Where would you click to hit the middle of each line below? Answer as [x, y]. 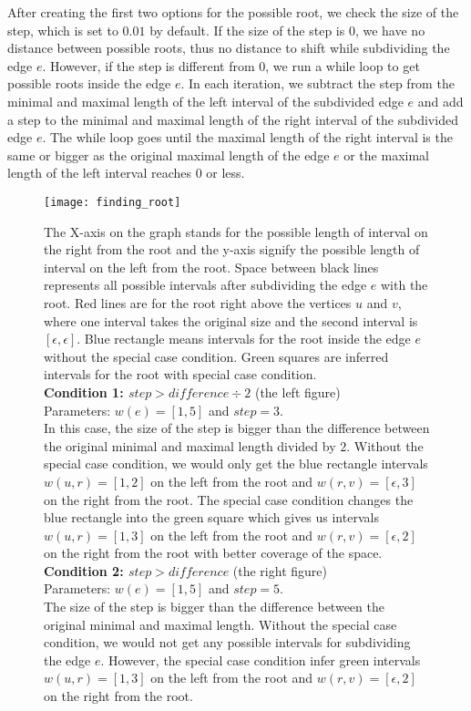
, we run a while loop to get [343, 65]
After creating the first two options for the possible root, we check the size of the [233, 12]
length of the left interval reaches [99, 173]
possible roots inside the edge [89, 83]
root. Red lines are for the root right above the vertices [198, 302]
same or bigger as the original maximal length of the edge [169, 155]
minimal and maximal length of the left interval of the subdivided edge [205, 101]
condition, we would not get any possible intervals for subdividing [227, 642]
